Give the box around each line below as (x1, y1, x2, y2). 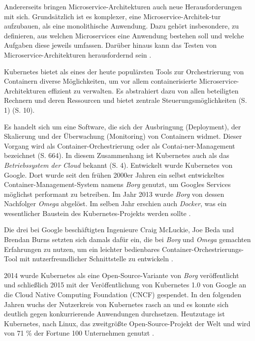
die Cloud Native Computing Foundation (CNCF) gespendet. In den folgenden (4, 289, 241, 300)
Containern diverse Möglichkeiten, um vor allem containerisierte (4, 76, 197, 86)
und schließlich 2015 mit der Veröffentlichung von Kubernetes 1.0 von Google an (4, 279, 246, 290)
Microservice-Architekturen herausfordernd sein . (4, 49, 152, 60)
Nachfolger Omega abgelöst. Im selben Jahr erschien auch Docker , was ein (4, 198, 227, 209)
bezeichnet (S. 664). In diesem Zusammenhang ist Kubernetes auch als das (4, 150, 229, 160)
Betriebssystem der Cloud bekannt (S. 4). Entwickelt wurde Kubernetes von (4, 159, 233, 170)
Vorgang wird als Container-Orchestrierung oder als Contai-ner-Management (4, 140, 235, 151)
